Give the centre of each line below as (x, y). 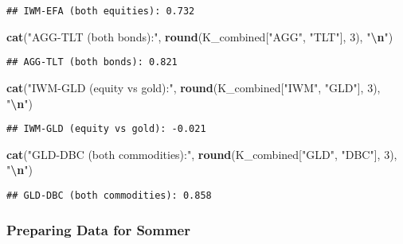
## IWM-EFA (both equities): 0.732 (101, 11)
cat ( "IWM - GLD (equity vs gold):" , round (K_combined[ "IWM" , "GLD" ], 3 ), (194, 87)
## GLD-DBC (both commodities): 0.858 (109, 195)
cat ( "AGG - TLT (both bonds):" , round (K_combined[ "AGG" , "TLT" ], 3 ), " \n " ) (200, 36)
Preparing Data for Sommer (98, 229)
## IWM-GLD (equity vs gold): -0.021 (106, 129)
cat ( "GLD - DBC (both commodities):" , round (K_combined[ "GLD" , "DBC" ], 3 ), (202, 154)
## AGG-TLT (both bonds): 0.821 (92, 62)
